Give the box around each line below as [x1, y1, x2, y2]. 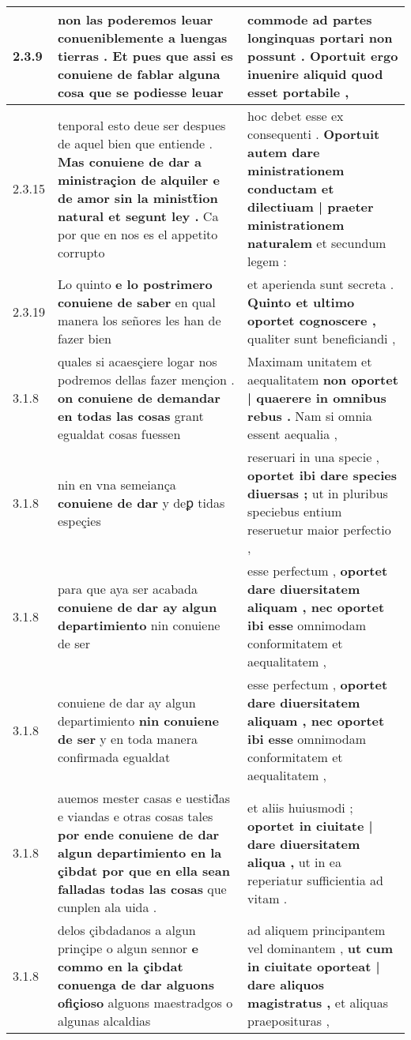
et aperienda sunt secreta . [247, 275, 394, 293]
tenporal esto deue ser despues [57, 115, 226, 134]
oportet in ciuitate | [247, 816, 373, 835]
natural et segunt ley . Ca [57, 206, 219, 225]
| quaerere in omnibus [247, 389, 386, 407]
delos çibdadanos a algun [57, 921, 196, 939]
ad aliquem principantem [247, 921, 386, 939]
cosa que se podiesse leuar [57, 83, 224, 101]
